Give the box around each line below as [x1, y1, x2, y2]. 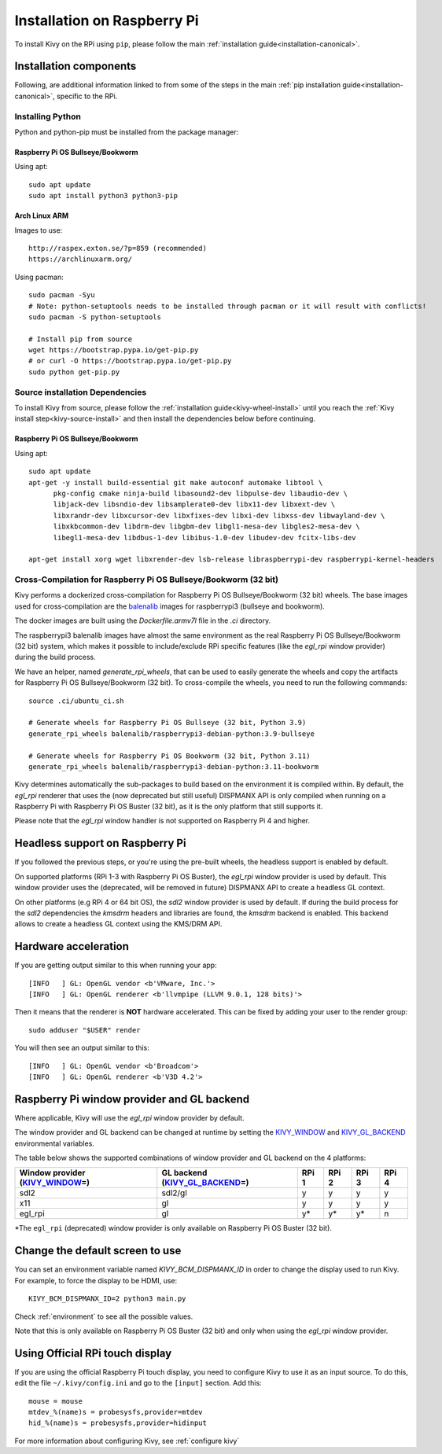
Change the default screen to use [14, 1244, 182, 1257]
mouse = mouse [28, 1397, 83, 1405]
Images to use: [14, 225, 63, 235]
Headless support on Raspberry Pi [14, 837, 186, 850]
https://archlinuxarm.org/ [28, 255, 133, 263]
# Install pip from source [28, 334, 133, 344]
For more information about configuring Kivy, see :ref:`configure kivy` [14, 1436, 240, 1445]
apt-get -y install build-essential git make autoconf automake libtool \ [28, 478, 323, 487]
